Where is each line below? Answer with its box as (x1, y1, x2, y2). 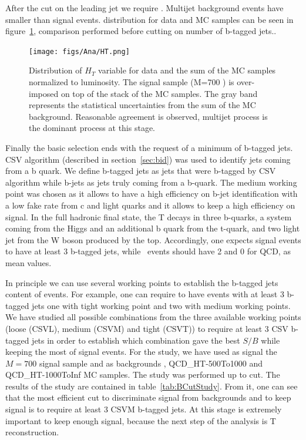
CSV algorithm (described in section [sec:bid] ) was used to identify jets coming (5, 153, 291, 165)
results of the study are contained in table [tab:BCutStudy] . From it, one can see (5, 379, 298, 392)
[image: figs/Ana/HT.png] (29, 47, 130, 56)
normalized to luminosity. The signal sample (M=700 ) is (29, 76, 234, 88)
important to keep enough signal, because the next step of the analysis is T (5, 414, 276, 426)
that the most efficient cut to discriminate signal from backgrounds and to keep (5, 391, 291, 404)
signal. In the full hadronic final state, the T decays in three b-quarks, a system (5, 210, 292, 223)
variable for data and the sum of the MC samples (98, 64, 276, 76)
